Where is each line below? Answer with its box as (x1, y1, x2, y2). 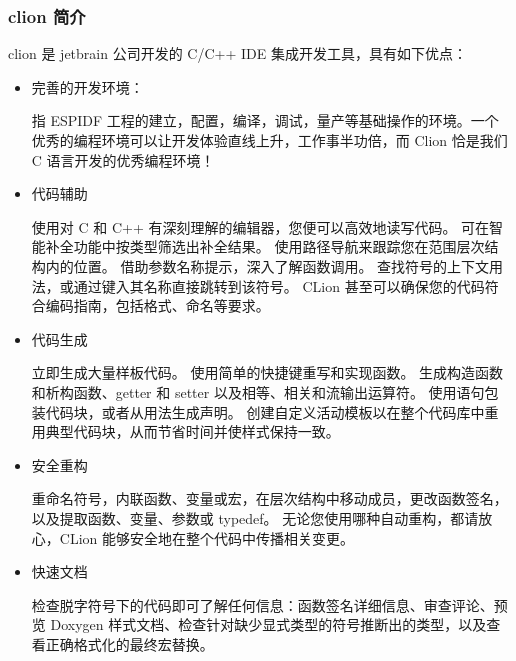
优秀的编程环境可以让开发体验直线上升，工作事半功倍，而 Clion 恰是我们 (31, 130, 508, 150)
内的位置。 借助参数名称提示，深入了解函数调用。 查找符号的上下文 (45, 255, 490, 276)
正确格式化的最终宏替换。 (45, 633, 214, 654)
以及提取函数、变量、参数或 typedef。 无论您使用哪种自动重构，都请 (31, 507, 479, 528)
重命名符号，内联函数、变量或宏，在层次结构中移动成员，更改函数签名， (31, 488, 508, 509)
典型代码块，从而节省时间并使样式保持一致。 (45, 421, 340, 442)
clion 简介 (8, 3, 86, 28)
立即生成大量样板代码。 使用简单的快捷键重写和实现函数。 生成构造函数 (31, 362, 504, 383)
